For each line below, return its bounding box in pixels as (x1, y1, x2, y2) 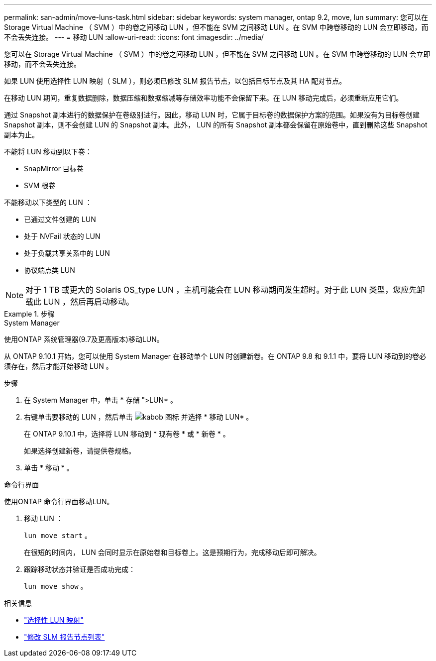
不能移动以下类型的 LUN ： (4, 198, 92, 207)
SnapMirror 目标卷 (24, 164, 84, 173)
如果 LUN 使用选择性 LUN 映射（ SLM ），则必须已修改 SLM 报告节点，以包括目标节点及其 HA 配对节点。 (4, 77, 346, 85)
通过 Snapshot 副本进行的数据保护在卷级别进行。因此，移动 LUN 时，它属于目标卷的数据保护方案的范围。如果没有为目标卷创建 (4, 110, 420, 119)
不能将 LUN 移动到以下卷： (4, 147, 92, 156)
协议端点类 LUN (24, 266, 75, 274)
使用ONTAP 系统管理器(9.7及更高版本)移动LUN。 (4, 335, 164, 343)
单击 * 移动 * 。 (24, 463, 74, 472)
